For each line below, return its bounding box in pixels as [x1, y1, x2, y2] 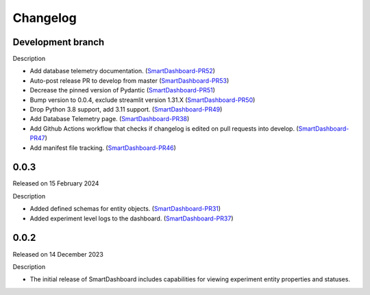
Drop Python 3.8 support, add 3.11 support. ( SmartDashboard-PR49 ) [29, 105, 223, 114]
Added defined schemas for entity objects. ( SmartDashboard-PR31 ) [29, 205, 221, 213]
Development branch [12, 36, 105, 48]
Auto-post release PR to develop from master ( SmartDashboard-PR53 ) [29, 76, 230, 85]
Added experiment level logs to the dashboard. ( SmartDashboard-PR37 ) [29, 214, 234, 222]
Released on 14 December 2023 [12, 250, 104, 258]
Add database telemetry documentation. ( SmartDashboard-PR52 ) [29, 67, 216, 75]
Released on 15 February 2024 [12, 179, 99, 188]
